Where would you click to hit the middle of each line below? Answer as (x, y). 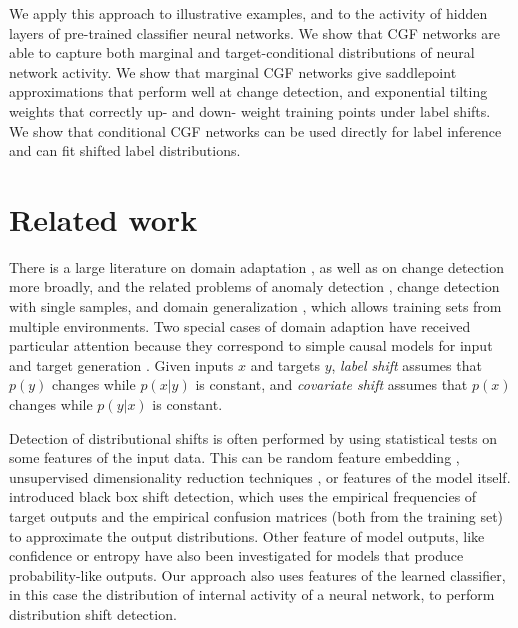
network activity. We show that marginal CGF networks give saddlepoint (233, 71)
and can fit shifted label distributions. (125, 150)
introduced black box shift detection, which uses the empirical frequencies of (243, 496)
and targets (285, 364)
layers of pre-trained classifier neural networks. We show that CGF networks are (255, 32)
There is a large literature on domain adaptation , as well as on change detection (257, 266)
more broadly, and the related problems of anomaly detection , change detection (254, 286)
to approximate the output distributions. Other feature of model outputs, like (247, 535)
